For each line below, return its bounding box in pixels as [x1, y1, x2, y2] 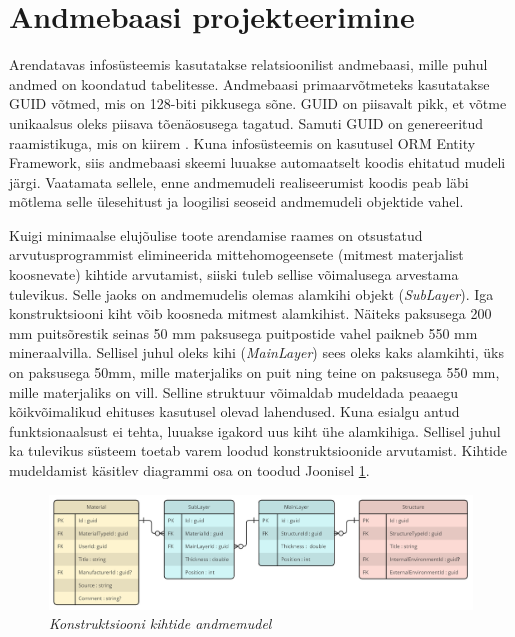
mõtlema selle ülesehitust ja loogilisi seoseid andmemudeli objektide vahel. [9, 191, 464, 212]
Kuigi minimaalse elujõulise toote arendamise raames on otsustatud [9, 224, 423, 245]
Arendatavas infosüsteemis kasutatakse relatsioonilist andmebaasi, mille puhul [9, 54, 488, 75]
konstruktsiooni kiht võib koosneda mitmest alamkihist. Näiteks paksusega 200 [9, 303, 492, 324]
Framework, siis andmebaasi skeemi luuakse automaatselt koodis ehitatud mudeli [9, 152, 506, 173]
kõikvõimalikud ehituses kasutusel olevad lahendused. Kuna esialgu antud [9, 401, 460, 422]
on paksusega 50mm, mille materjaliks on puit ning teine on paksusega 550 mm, [9, 362, 500, 383]
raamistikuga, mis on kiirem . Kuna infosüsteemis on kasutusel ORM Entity [9, 132, 476, 153]
